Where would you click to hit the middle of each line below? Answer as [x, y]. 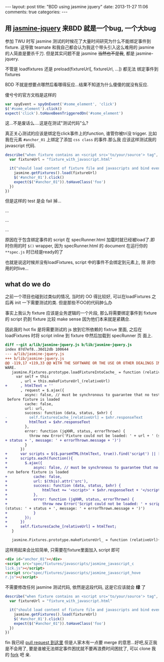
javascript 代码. [20, 146]
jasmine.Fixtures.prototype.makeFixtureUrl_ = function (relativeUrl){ [86, 540]
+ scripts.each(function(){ [39, 459]
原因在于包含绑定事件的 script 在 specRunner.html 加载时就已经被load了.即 [80, 240]
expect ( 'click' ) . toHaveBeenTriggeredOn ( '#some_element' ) [64, 113]
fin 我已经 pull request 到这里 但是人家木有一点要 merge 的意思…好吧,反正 [79, 642]
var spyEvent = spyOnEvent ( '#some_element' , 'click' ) [61, 104]
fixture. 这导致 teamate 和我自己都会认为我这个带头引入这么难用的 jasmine [80, 47]
